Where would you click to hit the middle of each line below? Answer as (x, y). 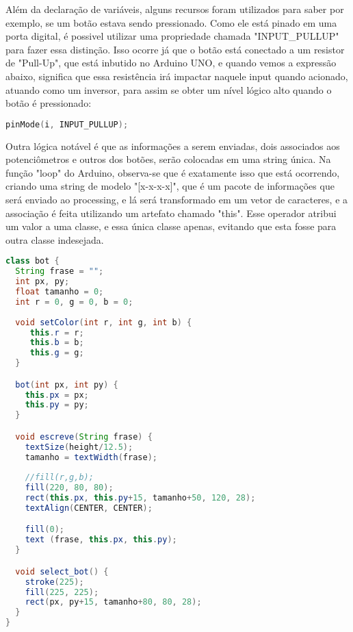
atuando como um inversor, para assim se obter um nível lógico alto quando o (169, 89)
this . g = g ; (57, 353)
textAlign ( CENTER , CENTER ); (89, 508)
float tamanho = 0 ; (60, 292)
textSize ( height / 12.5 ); (79, 447)
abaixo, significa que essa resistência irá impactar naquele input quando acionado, (177, 76)
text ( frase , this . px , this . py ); (101, 540)
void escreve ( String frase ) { (84, 437)
